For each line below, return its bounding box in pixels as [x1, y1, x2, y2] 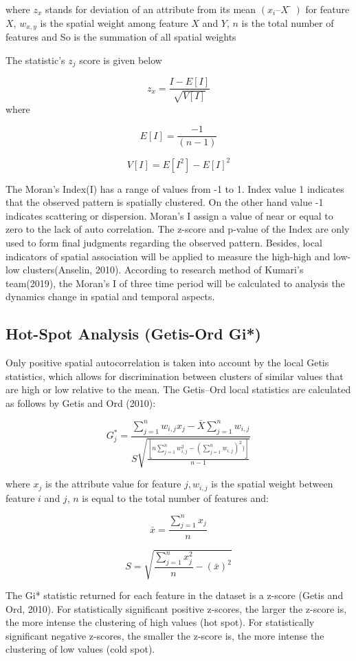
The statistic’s [5, 52, 65, 67]
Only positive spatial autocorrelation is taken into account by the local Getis [5, 355, 329, 370]
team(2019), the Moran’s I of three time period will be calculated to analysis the [5, 275, 345, 290]
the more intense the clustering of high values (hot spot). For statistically [5, 615, 315, 629]
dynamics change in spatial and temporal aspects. [5, 289, 215, 304]
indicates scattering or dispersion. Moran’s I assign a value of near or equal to [5, 208, 333, 222]
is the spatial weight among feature [40, 15, 188, 30]
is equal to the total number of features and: [82, 490, 269, 505]
